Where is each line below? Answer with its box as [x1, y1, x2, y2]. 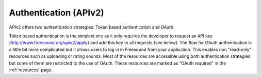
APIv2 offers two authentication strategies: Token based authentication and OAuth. [9, 24, 175, 30]
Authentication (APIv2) [9, 7, 104, 18]
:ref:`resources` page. [9, 67, 53, 73]
